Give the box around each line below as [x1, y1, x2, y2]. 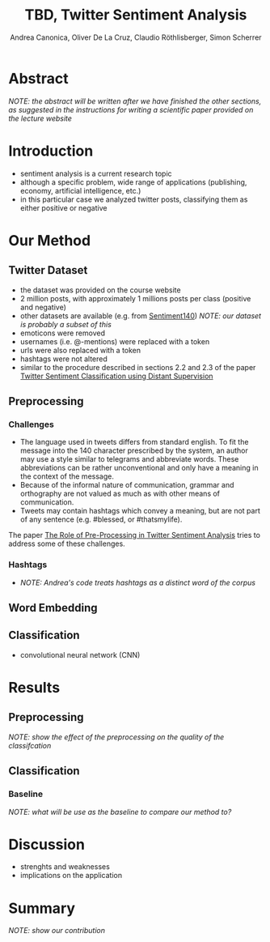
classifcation [8, 740, 52, 750]
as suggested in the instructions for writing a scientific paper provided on [8, 104, 254, 114]
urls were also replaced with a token [19, 345, 141, 355]
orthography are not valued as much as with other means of [19, 488, 221, 499]
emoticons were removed [19, 328, 105, 338]
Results [8, 679, 61, 697]
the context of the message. [19, 471, 115, 481]
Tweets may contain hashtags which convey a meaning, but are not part [19, 506, 260, 516]
